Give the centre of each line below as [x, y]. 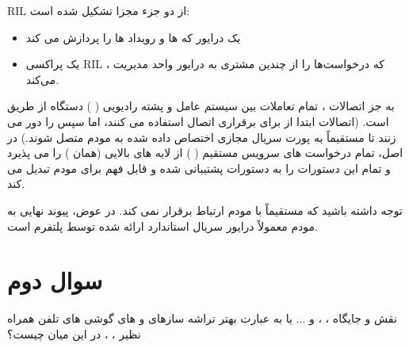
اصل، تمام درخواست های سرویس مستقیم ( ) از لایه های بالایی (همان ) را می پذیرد [205, 153]
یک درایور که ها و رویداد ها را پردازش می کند [133, 37]
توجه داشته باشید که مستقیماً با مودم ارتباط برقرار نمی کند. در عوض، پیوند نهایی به [205, 210]
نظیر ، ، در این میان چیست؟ [74, 333]
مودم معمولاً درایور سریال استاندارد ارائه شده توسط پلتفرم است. [162, 226]
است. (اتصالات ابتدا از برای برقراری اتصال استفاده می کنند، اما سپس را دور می [198, 121]
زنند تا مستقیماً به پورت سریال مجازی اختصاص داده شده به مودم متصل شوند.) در [202, 137]
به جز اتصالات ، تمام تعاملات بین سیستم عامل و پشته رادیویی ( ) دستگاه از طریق [201, 106]
